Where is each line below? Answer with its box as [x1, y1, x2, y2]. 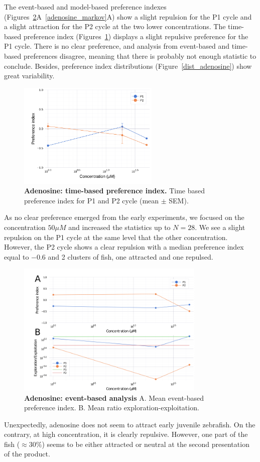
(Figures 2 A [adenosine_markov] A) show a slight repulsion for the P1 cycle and [4, 11, 252, 22]
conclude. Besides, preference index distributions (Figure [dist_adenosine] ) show [4, 60, 252, 71]
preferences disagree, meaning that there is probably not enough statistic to [23, 50, 256, 61]
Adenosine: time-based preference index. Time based [24, 185, 205, 196]
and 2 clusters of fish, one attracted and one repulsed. [48, 251, 213, 262]
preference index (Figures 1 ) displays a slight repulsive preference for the [23, 31, 248, 41]
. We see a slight [195, 221, 245, 232]
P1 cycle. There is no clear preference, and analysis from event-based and [4, 41, 230, 51]
